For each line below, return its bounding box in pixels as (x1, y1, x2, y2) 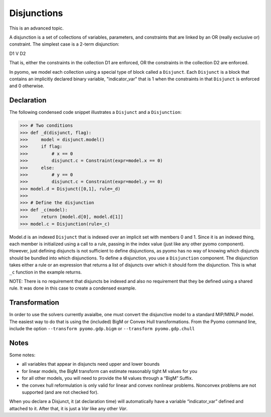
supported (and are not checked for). (22, 389, 99, 395)
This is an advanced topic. (9, 25, 64, 31)
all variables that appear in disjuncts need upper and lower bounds (22, 361, 160, 367)
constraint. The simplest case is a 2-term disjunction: (9, 41, 119, 47)
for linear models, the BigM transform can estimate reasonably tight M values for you (22, 368, 198, 374)
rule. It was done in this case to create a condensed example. (9, 285, 137, 291)
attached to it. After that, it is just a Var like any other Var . (9, 405, 128, 411)
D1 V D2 (9, 50, 26, 56)
